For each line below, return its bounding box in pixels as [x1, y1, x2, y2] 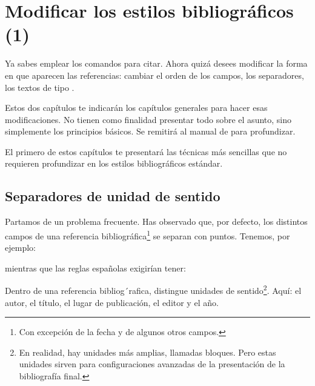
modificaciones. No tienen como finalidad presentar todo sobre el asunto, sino [5, 113, 292, 125]
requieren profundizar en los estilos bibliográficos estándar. [5, 157, 223, 170]
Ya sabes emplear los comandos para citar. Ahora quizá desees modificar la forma [5, 57, 308, 70]
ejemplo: [5, 241, 36, 254]
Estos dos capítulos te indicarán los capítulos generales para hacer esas [5, 101, 268, 114]
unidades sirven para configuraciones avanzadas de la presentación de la [19, 358, 285, 370]
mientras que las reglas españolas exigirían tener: [5, 261, 186, 274]
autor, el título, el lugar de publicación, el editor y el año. [5, 296, 219, 308]
